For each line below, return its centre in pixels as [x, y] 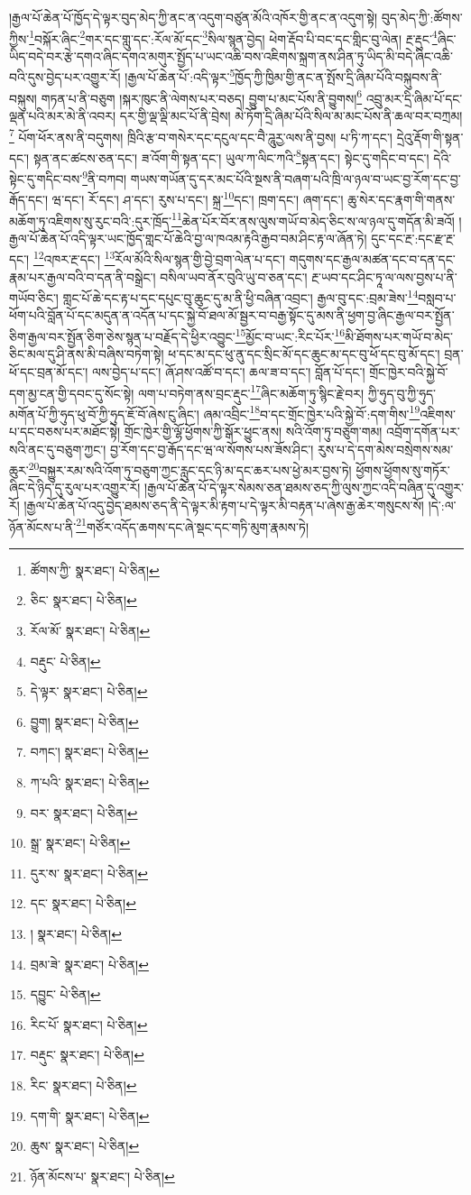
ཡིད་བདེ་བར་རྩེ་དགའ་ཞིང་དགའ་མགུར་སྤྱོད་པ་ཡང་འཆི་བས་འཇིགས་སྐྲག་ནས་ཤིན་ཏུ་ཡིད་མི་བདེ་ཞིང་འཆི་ [231, 55]
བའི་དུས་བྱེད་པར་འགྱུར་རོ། [65, 77]
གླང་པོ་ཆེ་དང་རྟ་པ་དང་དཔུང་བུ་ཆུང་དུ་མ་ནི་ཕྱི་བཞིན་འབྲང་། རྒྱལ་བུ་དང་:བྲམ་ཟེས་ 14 [240, 296]
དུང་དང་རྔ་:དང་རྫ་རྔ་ [413, 238]
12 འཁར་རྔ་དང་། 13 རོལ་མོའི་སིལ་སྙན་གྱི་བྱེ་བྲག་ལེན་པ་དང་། [159, 258]
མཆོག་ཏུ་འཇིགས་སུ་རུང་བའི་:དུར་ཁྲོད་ [91, 221]
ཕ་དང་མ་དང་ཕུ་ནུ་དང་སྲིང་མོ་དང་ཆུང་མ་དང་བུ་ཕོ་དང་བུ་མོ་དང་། [304, 354]
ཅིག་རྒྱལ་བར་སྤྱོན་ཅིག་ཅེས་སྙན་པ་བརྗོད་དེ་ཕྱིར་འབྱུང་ [122, 336]
